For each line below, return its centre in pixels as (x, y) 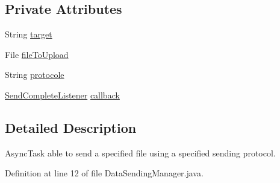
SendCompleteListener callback (62, 95)
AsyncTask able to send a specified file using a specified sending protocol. (140, 152)
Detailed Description (71, 127)
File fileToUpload (37, 54)
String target (29, 34)
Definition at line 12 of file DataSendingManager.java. (104, 173)
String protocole (35, 75)
